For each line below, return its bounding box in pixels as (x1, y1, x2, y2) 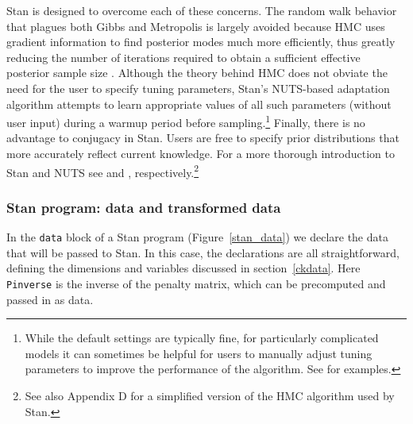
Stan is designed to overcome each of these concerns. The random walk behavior (6, 2, 397, 18)
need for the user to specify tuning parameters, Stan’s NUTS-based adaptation (6, 79, 390, 96)
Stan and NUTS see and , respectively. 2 (6, 161, 199, 180)
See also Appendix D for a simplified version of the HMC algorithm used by (25, 387, 395, 403)
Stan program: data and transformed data (6, 197, 281, 217)
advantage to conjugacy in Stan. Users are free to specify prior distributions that (6, 129, 399, 146)
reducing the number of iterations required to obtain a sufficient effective (6, 48, 361, 65)
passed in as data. (6, 291, 94, 307)
